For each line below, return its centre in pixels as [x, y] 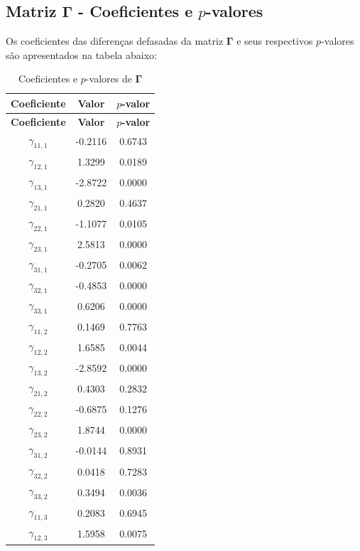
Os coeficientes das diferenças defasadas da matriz [115, 41]
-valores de [109, 79]
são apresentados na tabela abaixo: [81, 54]
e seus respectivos [275, 41]
